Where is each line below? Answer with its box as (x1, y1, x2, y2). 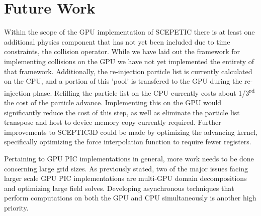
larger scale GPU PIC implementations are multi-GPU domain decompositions (4, 173, 247, 183)
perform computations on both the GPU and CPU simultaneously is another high (4, 192, 256, 203)
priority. (4, 202, 29, 212)
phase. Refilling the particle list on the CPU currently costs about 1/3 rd (33, 86, 255, 98)
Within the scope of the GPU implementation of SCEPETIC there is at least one (4, 27, 255, 37)
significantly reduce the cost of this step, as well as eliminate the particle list (4, 107, 240, 117)
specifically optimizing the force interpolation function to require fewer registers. (4, 136, 251, 147)
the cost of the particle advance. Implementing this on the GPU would (4, 97, 222, 107)
